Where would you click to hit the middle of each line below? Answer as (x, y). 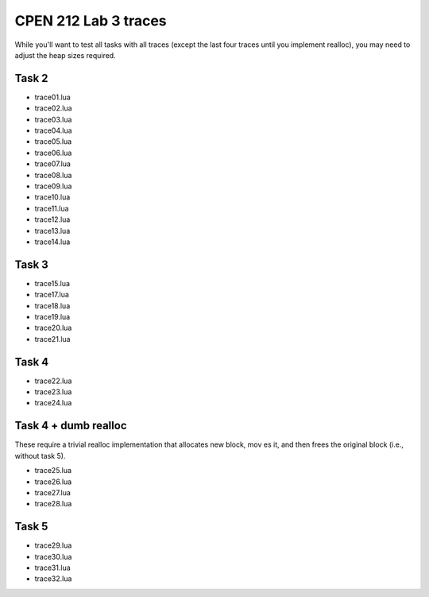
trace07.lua (53, 164)
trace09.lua (53, 186)
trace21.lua (52, 339)
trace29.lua (53, 545)
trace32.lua (53, 579)
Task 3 (32, 264)
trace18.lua (52, 305)
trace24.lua (53, 403)
